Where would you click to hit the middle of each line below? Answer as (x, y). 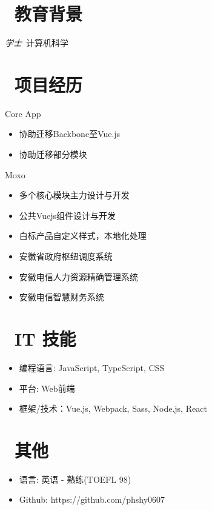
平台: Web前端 (47, 388)
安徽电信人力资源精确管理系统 (78, 276)
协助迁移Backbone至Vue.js (70, 134)
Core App (23, 113)
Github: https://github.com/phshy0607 (92, 499)
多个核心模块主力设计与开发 (74, 195)
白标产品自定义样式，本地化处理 (83, 236)
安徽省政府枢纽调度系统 (66, 256)
